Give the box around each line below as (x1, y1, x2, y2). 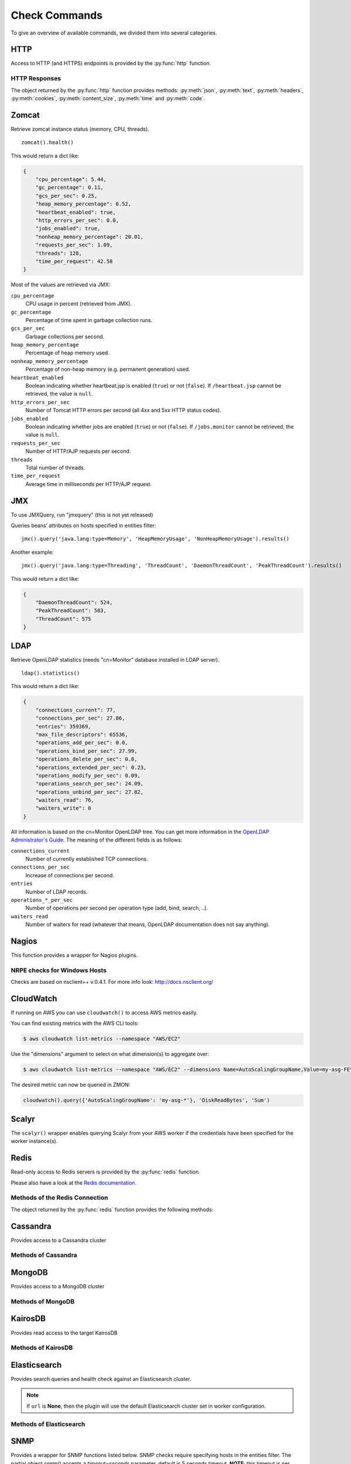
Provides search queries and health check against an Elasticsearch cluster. (11, 1376, 191, 1383)
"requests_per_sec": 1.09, (35, 242, 113, 248)
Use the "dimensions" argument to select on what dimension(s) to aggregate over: (11, 1051, 210, 1058)
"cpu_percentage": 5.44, (35, 176, 107, 183)
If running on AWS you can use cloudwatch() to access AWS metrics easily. (11, 1009, 198, 1016)
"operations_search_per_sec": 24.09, (35, 781, 144, 787)
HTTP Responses (11, 74, 61, 83)
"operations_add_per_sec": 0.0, (35, 740, 129, 746)
